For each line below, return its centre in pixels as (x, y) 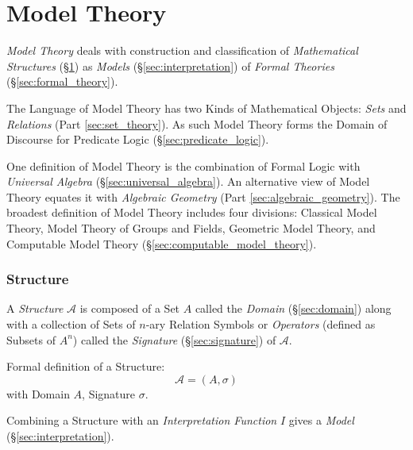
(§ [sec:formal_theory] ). (62, 81)
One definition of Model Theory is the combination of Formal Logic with (183, 165)
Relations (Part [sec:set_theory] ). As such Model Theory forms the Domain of (197, 123)
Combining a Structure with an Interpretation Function (142, 420)
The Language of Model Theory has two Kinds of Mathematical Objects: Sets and (206, 108)
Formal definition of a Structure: (86, 366)
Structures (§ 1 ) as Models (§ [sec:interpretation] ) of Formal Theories (170, 65)
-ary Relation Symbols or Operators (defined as (261, 324)
